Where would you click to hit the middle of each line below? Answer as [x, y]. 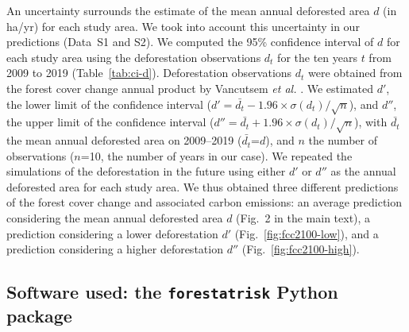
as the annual [363, 171]
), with [370, 122]
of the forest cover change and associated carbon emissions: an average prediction [204, 202]
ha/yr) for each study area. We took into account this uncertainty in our [183, 26]
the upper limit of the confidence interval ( [110, 122]
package [39, 316]
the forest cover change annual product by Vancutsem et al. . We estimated [190, 88]
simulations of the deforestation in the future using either [146, 171]
